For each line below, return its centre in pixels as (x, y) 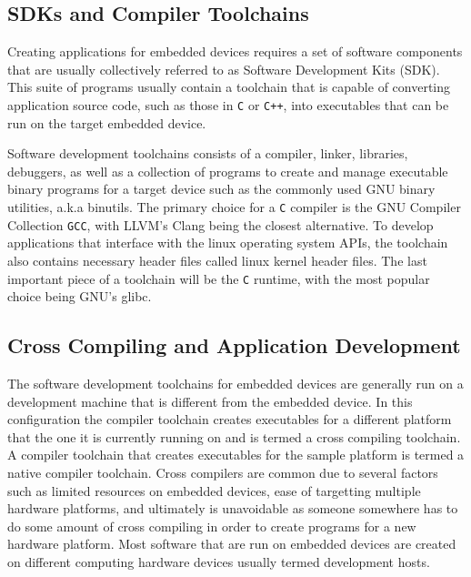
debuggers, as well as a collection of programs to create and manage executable (228, 171)
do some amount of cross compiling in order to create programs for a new (212, 526)
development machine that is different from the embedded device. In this (210, 401)
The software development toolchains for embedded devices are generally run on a (235, 383)
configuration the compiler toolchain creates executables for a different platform (230, 419)
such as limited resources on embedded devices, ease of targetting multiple (214, 490)
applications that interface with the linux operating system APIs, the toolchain (228, 243)
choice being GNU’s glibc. (80, 296)
